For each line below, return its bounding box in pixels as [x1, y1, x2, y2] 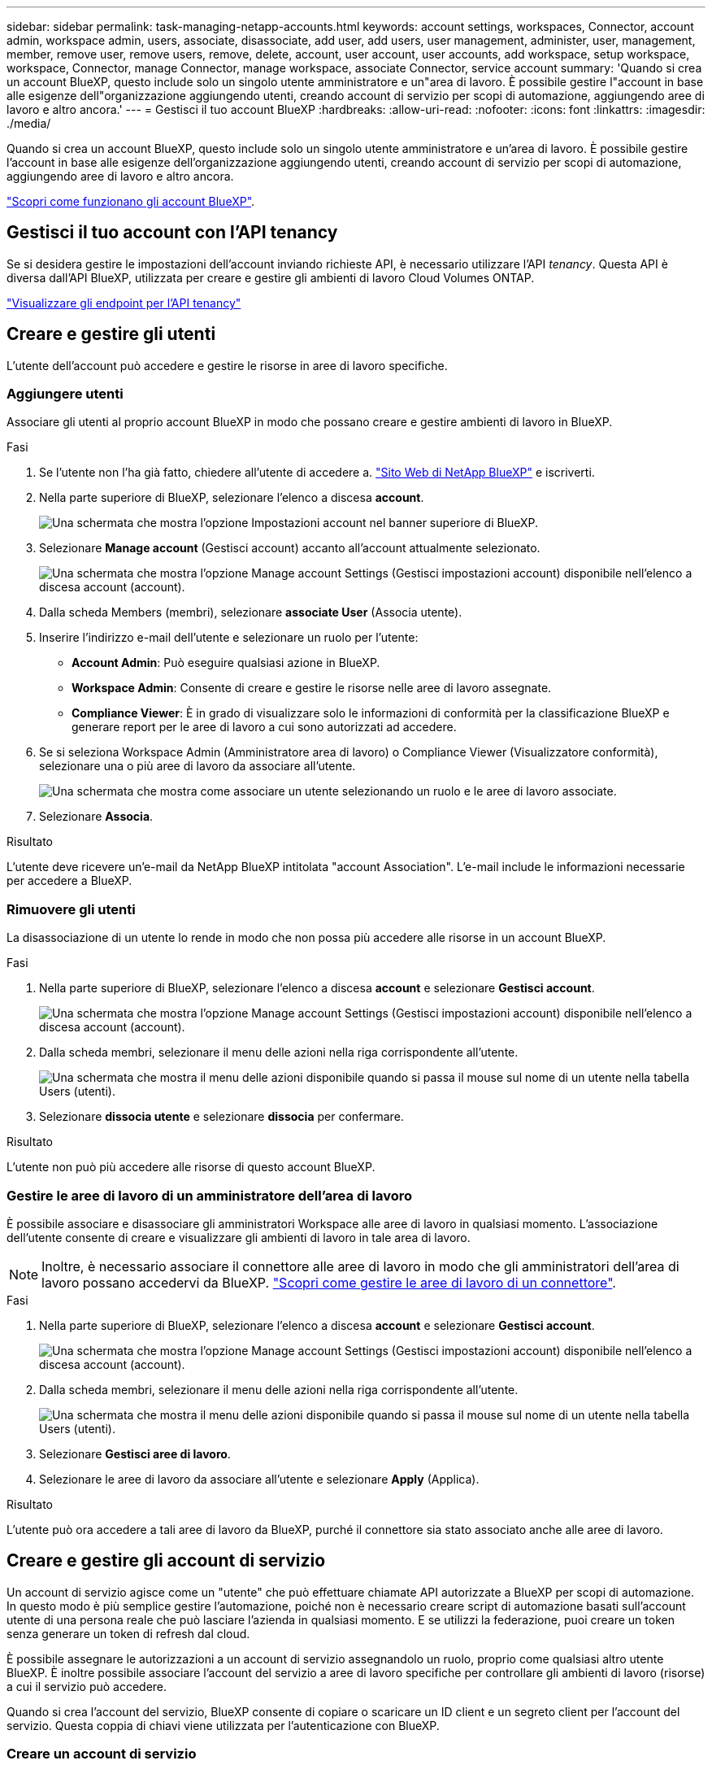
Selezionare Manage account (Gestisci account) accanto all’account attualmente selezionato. [39, 541, 541, 556]
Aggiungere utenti [7, 386, 124, 403]
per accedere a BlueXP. [7, 874, 132, 888]
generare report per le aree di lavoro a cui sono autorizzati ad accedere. [72, 720, 457, 734]
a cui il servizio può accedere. [7, 1679, 167, 1693]
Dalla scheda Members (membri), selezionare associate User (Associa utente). [39, 605, 462, 620]
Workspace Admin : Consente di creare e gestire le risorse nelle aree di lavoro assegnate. [72, 681, 552, 695]
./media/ [7, 116, 51, 130]
